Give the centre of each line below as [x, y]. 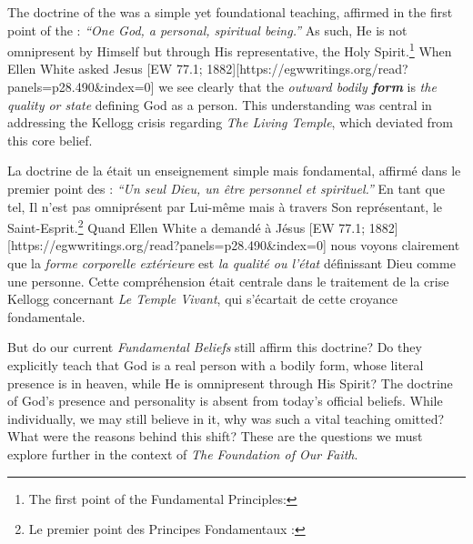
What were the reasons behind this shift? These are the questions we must [215, 436]
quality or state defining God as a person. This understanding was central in [220, 104]
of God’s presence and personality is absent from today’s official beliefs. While [225, 401]
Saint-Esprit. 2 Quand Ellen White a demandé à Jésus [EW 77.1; [186, 226]
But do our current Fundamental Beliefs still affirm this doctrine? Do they [215, 347]
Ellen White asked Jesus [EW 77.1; [105, 69]
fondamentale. [46, 316]
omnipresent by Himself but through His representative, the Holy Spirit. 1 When [230, 50]
